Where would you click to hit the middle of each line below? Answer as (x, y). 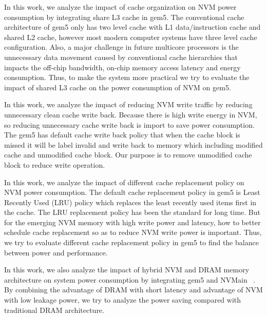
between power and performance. (56, 252)
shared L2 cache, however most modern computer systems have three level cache (131, 37)
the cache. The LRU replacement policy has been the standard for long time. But (132, 212)
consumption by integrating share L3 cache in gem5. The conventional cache (124, 17)
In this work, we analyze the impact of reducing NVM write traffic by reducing (128, 104)
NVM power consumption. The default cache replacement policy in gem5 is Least (132, 192)
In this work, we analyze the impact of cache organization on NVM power (120, 7)
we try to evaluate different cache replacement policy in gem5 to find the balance (131, 242)
